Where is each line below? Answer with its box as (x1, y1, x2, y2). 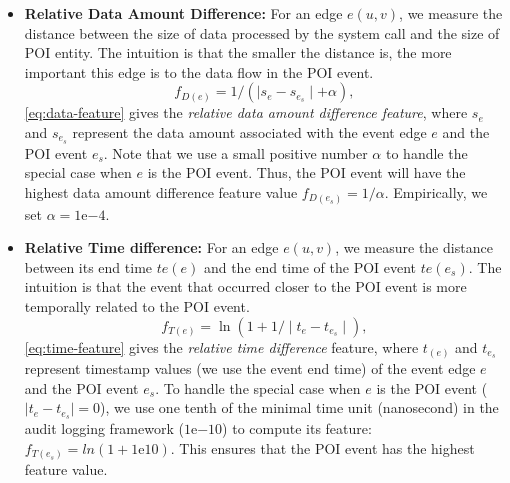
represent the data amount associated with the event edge (72, 121, 427, 142)
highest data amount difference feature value (24, 182, 298, 203)
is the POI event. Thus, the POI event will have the (147, 162, 466, 183)
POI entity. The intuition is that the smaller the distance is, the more (24, 42, 452, 63)
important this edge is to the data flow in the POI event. (24, 61, 374, 82)
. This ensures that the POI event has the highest (170, 437, 475, 458)
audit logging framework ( (24, 418, 184, 439)
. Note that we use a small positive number (103, 142, 368, 163)
